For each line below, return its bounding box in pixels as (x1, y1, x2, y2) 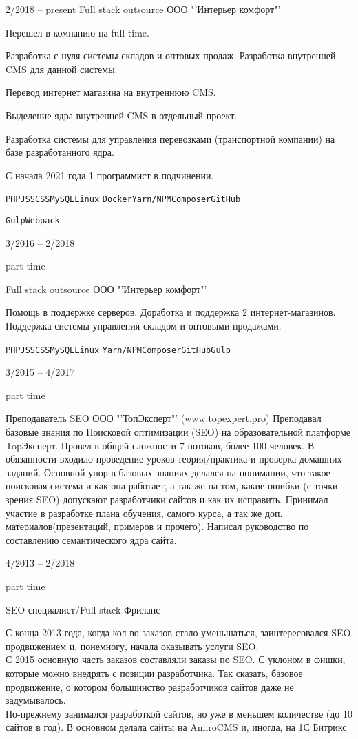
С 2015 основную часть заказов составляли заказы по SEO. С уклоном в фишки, (6, 652, 346, 667)
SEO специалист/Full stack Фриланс (6, 602, 160, 616)
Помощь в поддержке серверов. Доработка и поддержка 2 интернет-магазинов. (6, 305, 336, 319)
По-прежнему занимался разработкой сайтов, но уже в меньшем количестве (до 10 (6, 706, 352, 720)
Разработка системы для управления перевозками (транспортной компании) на (6, 131, 335, 145)
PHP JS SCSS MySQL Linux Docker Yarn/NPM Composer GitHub (6, 194, 241, 205)
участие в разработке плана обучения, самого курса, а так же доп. (6, 505, 283, 520)
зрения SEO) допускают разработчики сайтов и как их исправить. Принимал (6, 492, 328, 507)
